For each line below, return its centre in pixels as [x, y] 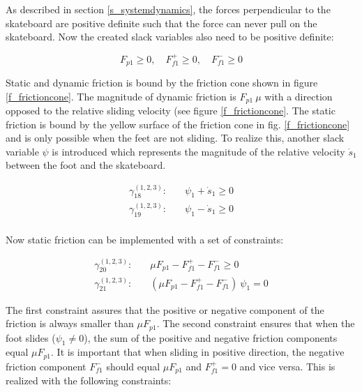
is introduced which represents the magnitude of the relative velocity [198, 151]
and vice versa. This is [287, 366]
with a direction [299, 96]
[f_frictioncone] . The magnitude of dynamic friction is [121, 96]
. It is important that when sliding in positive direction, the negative [198, 352]
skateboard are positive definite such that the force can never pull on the [161, 23]
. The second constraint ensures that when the [256, 323]
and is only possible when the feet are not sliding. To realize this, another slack [175, 138]
